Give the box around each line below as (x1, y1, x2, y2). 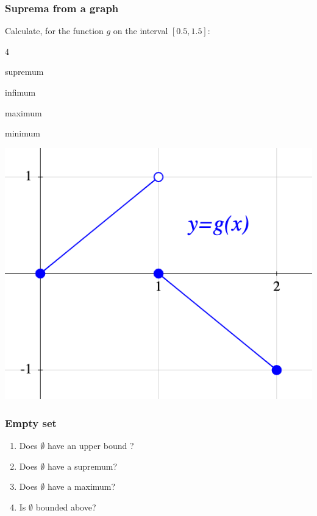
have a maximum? (47, 480, 116, 493)
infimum (5, 86, 36, 98)
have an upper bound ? (47, 439, 134, 451)
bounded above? (35, 500, 96, 513)
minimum (5, 127, 40, 140)
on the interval (113, 24, 168, 37)
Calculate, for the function (5, 24, 104, 37)
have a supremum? (47, 459, 117, 472)
